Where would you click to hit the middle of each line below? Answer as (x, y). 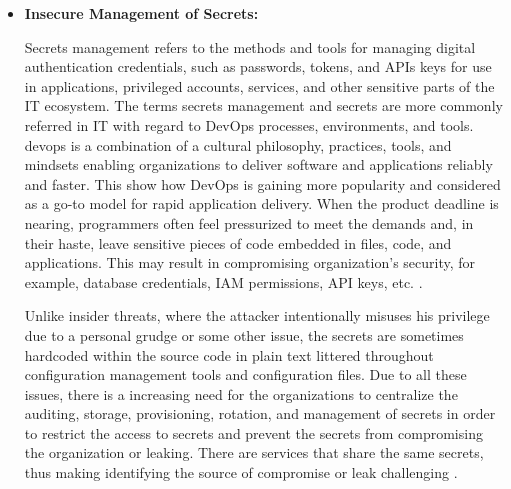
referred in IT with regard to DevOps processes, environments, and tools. (249, 124)
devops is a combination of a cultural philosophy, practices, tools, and (238, 144)
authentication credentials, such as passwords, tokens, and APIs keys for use (258, 66)
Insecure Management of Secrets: (141, 13)
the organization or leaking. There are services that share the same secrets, (254, 452)
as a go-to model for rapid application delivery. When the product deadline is (261, 203)
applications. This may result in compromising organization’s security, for (250, 262)
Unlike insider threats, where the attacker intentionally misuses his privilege (257, 315)
